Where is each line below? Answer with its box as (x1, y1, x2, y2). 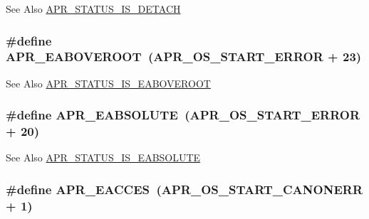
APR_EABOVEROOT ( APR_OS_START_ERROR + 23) (6, 48, 362, 65)
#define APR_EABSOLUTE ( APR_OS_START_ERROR (6, 106, 360, 124)
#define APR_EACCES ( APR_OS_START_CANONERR (6, 180, 363, 198)
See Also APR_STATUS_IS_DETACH (6, 1, 181, 16)
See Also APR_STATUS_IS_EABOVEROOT (6, 75, 211, 90)
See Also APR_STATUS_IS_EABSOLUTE (6, 150, 201, 165)
